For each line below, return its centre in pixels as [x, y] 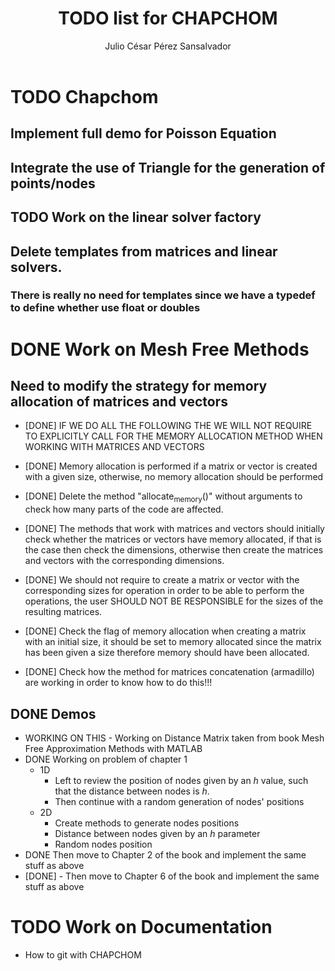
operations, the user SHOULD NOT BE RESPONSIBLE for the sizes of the [174, 601]
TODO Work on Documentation [141, 927]
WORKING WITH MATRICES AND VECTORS [114, 447]
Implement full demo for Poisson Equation [143, 133]
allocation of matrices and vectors [119, 401]
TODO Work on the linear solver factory [136, 217]
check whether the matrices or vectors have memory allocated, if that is [173, 539]
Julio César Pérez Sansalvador [168, 46]
